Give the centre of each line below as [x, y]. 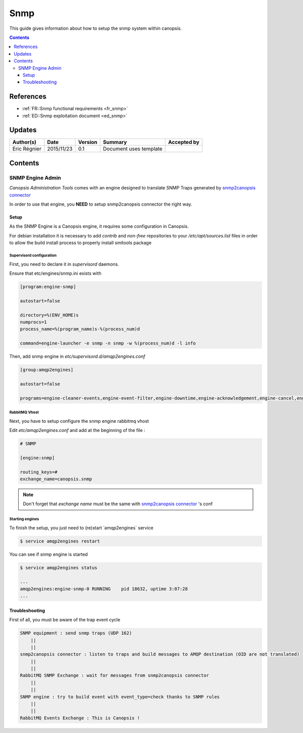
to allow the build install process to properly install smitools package [80, 243]
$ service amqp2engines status [59, 568]
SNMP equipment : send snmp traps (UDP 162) [76, 633]
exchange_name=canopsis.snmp [56, 479]
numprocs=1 [33, 322]
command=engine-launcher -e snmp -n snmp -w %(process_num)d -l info [108, 343]
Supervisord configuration [33, 255]
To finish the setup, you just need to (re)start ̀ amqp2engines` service [81, 527]
